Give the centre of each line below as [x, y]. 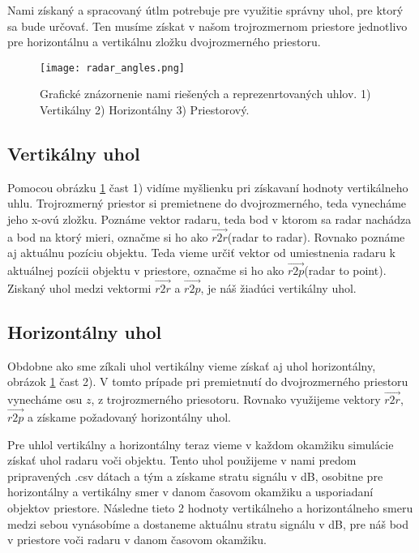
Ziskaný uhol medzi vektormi [79, 288]
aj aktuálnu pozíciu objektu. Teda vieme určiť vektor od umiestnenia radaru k [202, 253]
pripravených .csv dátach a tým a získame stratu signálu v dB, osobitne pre [195, 476]
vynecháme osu [45, 399]
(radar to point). [345, 270]
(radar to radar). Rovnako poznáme [316, 236]
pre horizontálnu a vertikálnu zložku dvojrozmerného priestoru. [164, 42]
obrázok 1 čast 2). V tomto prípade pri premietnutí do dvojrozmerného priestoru [208, 382]
